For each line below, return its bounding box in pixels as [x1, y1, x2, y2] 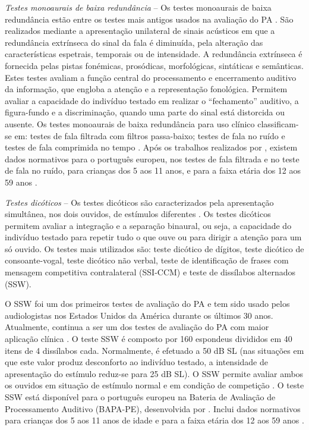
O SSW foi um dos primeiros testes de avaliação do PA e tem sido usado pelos [5, 297, 290, 310]
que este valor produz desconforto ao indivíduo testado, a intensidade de [5, 356, 269, 368]
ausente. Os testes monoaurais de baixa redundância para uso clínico [5, 117, 255, 130]
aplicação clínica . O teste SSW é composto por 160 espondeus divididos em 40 [5, 332, 292, 345]
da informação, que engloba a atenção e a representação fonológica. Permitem [5, 83, 288, 95]
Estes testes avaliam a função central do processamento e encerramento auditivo [5, 71, 297, 83]
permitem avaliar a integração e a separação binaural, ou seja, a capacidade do [5, 219, 292, 231]
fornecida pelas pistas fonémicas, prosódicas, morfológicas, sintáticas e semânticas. [5, 59, 304, 71]
